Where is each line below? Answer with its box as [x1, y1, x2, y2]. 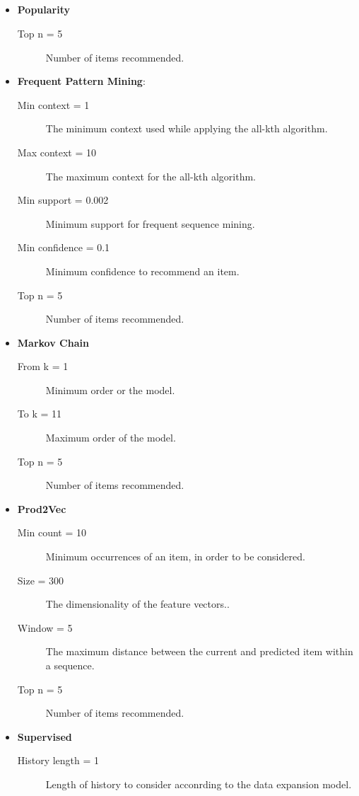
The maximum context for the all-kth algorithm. [45, 168, 256, 183]
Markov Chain [17, 335, 89, 350]
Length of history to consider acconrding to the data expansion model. [45, 776, 352, 791]
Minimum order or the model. [45, 382, 175, 397]
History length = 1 [17, 753, 100, 768]
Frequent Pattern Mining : [17, 74, 146, 88]
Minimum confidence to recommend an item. [45, 263, 240, 278]
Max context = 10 [17, 144, 97, 159]
